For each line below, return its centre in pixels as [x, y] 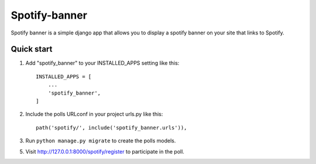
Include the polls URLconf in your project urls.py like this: [94, 114]
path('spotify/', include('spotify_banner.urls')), [111, 128]
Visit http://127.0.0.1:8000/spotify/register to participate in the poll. [105, 151]
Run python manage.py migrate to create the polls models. [101, 141]
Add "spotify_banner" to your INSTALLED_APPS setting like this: [102, 63]
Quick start [32, 49]
